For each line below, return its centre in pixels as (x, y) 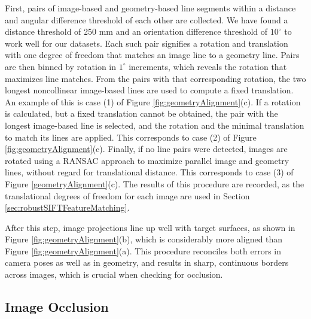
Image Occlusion (57, 307)
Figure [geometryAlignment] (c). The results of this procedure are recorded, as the (155, 183)
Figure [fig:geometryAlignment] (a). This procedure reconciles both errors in (143, 250)
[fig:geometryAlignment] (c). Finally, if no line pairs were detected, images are (146, 149)
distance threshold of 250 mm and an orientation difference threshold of (136, 31)
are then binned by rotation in (61, 66)
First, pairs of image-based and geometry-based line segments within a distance (150, 8)
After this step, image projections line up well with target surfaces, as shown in (150, 227)
